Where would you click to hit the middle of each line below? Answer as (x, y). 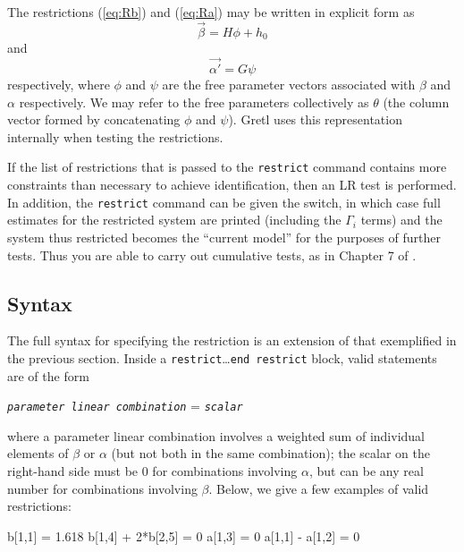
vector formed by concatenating (94, 119)
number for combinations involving (102, 488)
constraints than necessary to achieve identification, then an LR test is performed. (232, 185)
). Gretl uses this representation (315, 119)
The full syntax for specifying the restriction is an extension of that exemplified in (232, 340)
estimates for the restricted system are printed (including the (174, 220)
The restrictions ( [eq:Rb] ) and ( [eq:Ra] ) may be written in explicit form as (211, 12)
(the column (416, 102)
